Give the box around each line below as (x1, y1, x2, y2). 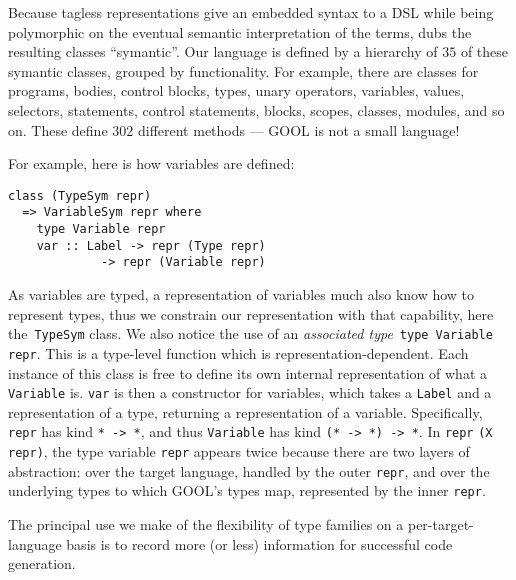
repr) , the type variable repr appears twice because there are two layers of (8, 441, 470, 462)
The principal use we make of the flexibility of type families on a (8, 514, 404, 534)
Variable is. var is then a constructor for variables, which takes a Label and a (8, 382, 492, 403)
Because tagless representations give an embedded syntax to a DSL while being (8, 2, 494, 22)
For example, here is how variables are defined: (8, 153, 295, 174)
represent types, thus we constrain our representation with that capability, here (8, 303, 494, 324)
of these (460, 41, 509, 62)
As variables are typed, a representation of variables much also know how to (8, 284, 475, 305)
